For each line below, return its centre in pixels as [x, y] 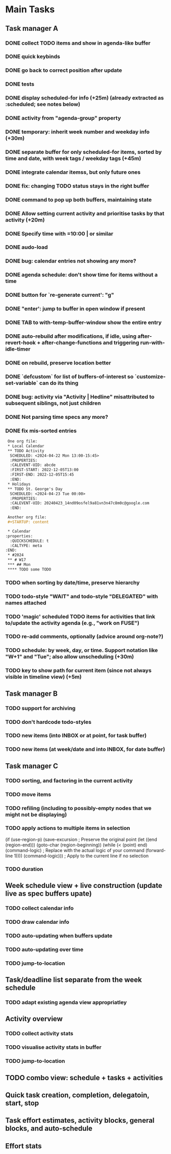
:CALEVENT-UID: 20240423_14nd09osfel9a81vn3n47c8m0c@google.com [80, 503]
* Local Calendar [26, 446]
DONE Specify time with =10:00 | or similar [59, 233]
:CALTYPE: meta [26, 545]
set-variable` [22, 383]
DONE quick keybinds [33, 56]
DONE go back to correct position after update [64, 70]
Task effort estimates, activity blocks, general [80, 1120]
